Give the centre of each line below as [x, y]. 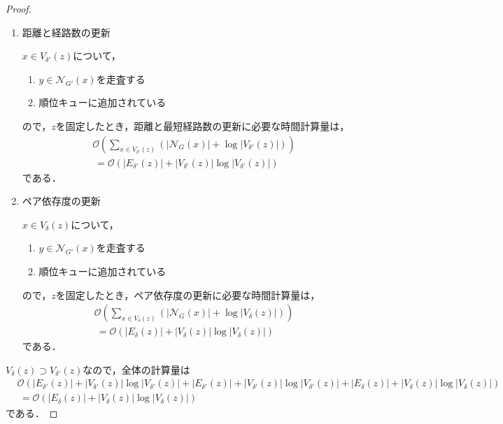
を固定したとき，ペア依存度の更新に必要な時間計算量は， [188, 294]
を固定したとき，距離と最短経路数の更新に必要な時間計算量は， [203, 125]
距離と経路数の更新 [66, 32]
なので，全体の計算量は [136, 369]
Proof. [19, 8]
